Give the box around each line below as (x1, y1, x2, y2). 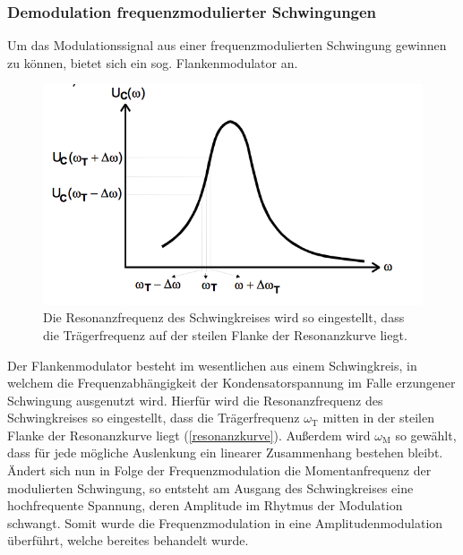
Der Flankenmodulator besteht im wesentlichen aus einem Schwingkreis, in (7, 355, 417, 374)
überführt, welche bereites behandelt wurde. (7, 531, 249, 550)
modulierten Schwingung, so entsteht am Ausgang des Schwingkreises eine (7, 478, 414, 497)
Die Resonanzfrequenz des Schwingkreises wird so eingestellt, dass (43, 308, 405, 327)
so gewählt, (395, 425, 457, 444)
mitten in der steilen (322, 408, 434, 427)
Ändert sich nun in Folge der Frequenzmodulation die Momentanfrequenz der (7, 461, 432, 480)
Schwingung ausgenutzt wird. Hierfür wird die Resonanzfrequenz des (7, 390, 383, 409)
